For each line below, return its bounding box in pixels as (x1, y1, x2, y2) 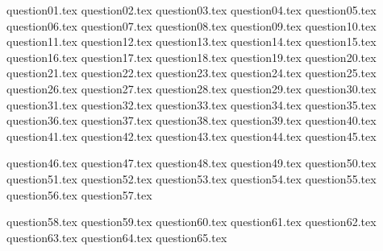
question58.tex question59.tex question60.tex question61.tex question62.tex (6, 213, 377, 230)
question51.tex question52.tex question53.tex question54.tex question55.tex (6, 170, 377, 187)
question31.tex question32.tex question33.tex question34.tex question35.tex (6, 96, 377, 113)
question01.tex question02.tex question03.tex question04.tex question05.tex (6, 2, 377, 18)
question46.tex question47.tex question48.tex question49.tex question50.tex (6, 154, 377, 171)
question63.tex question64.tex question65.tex (6, 228, 227, 245)
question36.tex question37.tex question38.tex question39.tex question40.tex (6, 112, 377, 129)
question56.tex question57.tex (6, 186, 152, 203)
